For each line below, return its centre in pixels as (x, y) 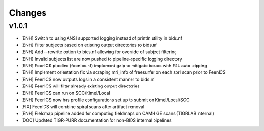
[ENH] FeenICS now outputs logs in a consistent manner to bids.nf (88, 79)
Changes (28, 13)
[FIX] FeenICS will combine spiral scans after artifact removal (83, 107)
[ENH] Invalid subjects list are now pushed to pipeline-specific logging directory (102, 59)
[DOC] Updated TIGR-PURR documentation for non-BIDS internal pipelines (96, 120)
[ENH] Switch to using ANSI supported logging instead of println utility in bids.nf (102, 38)
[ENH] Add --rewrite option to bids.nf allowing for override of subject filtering (99, 52)
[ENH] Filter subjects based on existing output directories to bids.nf (89, 45)
